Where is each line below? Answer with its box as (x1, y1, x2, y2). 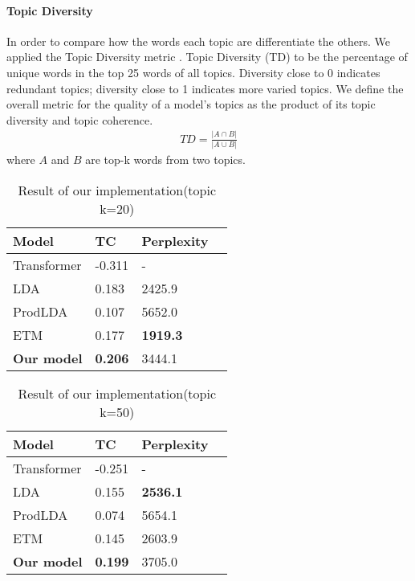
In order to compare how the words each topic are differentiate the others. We (6, 32, 390, 49)
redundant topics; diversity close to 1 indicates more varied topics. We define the (6, 80, 404, 96)
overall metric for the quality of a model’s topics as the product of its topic (6, 96, 376, 113)
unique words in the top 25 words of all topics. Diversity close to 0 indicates (6, 63, 380, 80)
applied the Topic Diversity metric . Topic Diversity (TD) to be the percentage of (6, 48, 408, 65)
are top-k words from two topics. (85, 151, 246, 168)
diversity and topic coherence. (6, 111, 153, 128)
